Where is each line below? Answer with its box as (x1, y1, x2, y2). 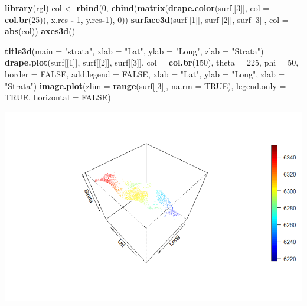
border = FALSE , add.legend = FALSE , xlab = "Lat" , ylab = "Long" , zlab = (5, 67, 285, 80)
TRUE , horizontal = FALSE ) (5, 91, 111, 103)
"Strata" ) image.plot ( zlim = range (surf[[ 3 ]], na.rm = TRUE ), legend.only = (5, 79, 286, 92)
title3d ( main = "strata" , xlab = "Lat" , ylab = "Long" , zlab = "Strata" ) (5, 44, 264, 57)
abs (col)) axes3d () (5, 25, 76, 37)
